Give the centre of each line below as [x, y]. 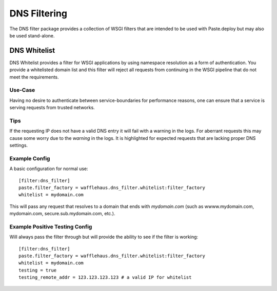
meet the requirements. [34, 77]
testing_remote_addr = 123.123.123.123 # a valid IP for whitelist [105, 277]
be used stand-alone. [32, 35]
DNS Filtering [38, 13]
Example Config [30, 158]
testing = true [38, 270]
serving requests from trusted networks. [52, 108]
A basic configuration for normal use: [49, 169]
